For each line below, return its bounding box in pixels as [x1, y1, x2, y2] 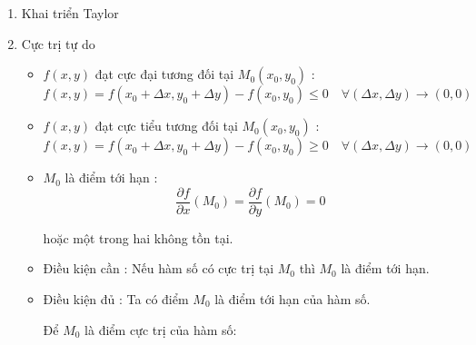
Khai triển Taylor [21, 4, 119, 22]
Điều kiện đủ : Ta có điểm [43, 290, 189, 309]
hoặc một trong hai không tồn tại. [43, 228, 233, 247]
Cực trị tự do [21, 34, 95, 53]
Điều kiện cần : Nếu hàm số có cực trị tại [43, 259, 274, 278]
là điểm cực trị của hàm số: [84, 320, 237, 339]
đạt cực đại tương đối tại [94, 64, 234, 84]
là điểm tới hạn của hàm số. [214, 290, 371, 309]
